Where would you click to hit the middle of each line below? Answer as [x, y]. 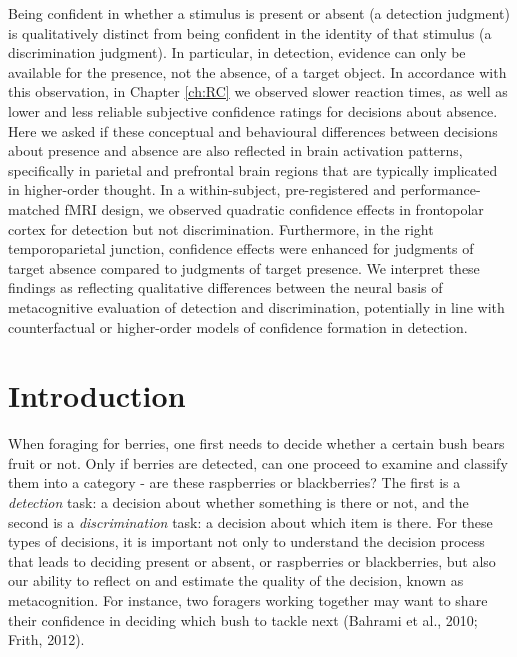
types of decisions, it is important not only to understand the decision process [246, 541]
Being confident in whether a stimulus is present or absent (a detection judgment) [259, 13]
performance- [440, 189]
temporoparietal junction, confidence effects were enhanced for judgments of [241, 248]
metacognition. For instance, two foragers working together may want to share [248, 599]
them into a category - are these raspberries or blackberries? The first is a [234, 482]
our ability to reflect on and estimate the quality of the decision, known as [236, 580]
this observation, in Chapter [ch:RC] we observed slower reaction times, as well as [258, 91]
